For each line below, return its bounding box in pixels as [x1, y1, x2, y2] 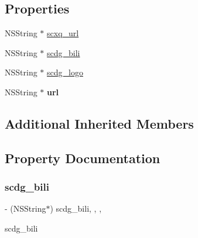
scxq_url [47, 27, 79, 39]
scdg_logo [47, 66, 83, 78]
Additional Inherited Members [5, 114, 194, 132]
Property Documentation [5, 149, 161, 167]
